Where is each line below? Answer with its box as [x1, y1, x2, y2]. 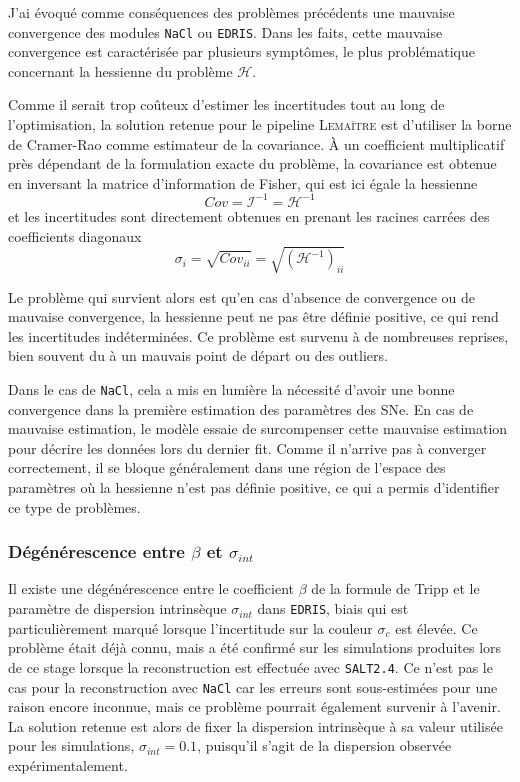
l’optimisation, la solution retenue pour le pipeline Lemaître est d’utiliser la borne [8, 114, 512, 135]
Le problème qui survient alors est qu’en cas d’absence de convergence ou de [8, 286, 475, 307]
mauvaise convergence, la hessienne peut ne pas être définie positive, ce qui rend [8, 306, 499, 327]
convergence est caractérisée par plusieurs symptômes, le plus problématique [8, 41, 475, 62]
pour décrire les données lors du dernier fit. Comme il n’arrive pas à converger [8, 437, 487, 458]
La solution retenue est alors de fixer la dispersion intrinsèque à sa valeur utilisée [8, 715, 503, 736]
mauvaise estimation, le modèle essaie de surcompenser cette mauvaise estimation [8, 418, 508, 439]
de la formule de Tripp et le [311, 578, 480, 599]
